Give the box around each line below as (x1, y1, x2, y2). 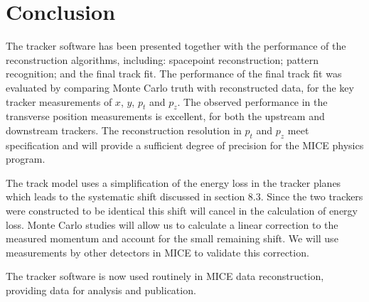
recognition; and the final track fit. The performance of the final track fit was (6, 66, 342, 81)
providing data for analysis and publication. (6, 283, 196, 298)
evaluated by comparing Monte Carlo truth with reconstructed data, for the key (6, 80, 354, 95)
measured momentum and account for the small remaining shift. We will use (6, 231, 338, 246)
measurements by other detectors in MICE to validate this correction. (6, 244, 309, 259)
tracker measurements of (6, 94, 112, 109)
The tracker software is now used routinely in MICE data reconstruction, (6, 269, 324, 284)
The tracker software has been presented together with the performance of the (6, 38, 346, 53)
